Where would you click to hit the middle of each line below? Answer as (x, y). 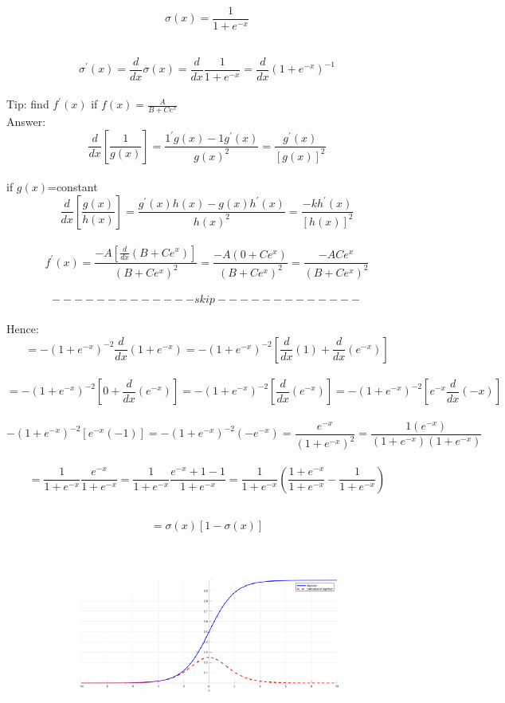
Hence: (23, 329)
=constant (73, 187)
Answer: (26, 122)
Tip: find (28, 104)
